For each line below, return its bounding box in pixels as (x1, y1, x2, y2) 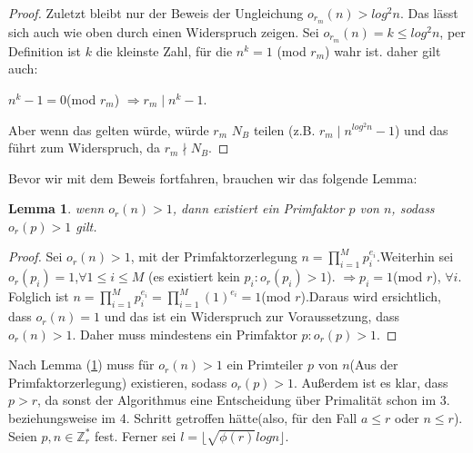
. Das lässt (399, 4, 458, 22)
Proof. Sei (8, 247, 63, 266)
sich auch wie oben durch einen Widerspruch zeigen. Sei (8, 22, 319, 41)
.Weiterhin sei (377, 247, 454, 266)
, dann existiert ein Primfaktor (172, 199, 345, 218)
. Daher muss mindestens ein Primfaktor (72, 324, 297, 343)
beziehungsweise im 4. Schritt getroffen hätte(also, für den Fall (8, 409, 357, 428)
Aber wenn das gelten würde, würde (8, 120, 209, 139)
